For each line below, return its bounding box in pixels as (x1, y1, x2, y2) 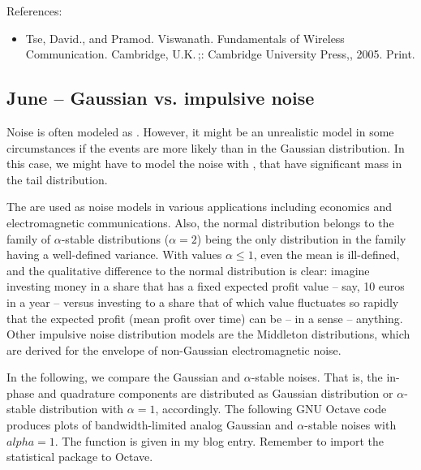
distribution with (39, 400, 124, 417)
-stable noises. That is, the (251, 369, 383, 386)
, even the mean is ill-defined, (253, 246, 400, 263)
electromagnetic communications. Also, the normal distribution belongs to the (6, 213, 394, 231)
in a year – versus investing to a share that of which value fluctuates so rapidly (6, 293, 399, 310)
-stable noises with (304, 416, 397, 433)
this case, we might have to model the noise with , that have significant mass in (6, 155, 402, 172)
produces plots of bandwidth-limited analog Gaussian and (6, 416, 294, 433)
